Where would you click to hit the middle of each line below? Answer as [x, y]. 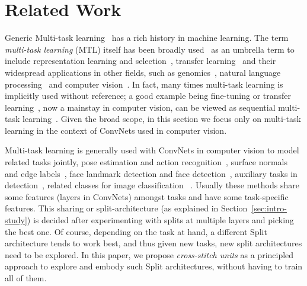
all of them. [26, 278]
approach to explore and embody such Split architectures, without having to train [154, 266]
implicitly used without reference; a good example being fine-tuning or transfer [148, 96]
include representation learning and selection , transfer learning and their [140, 61]
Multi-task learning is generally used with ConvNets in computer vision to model [152, 150]
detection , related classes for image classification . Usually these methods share [152, 185]
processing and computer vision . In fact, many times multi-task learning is [144, 84]
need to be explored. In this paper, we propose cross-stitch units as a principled [149, 254]
